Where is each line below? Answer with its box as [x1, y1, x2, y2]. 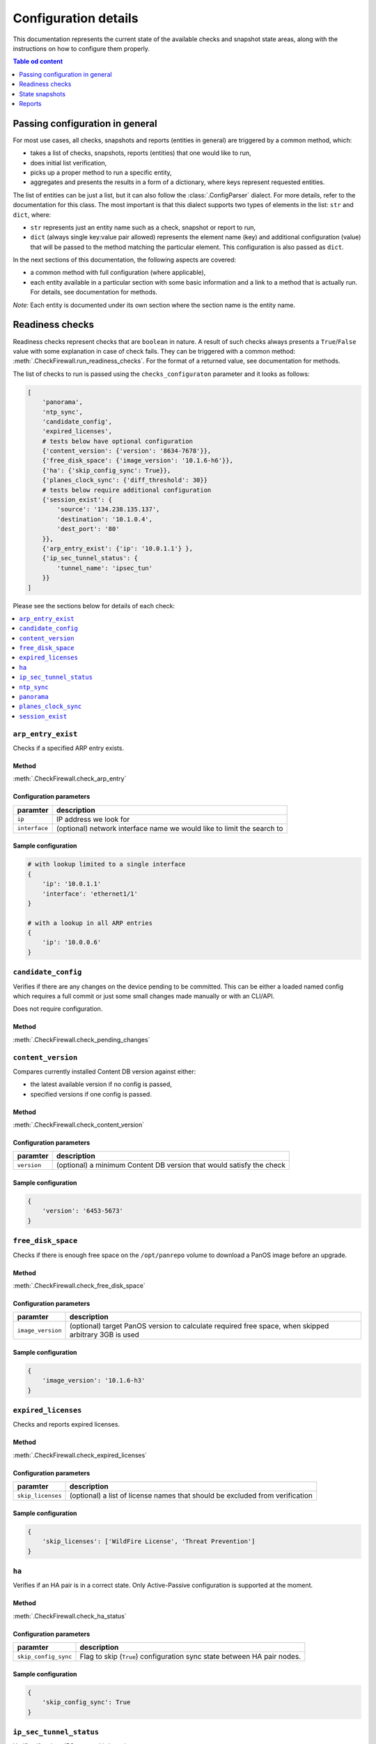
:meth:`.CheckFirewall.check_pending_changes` [13, 1035, 150, 1044]
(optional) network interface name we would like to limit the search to [56, 823, 283, 833]
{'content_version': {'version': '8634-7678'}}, [42, 447, 212, 455]
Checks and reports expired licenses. [13, 1420, 120, 1429]
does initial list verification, [30, 158, 107, 167]
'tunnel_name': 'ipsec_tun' [56, 564, 153, 572]
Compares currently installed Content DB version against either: [13, 1067, 196, 1076]
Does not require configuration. [13, 1005, 103, 1013]
